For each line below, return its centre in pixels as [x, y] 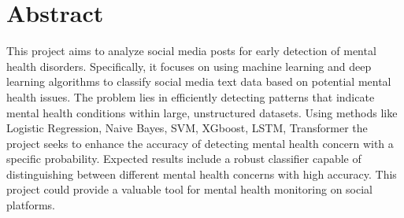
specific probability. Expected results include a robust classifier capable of [184, 159]
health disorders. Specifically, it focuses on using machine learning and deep [189, 66]
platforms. [31, 205]
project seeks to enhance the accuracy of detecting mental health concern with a [200, 143]
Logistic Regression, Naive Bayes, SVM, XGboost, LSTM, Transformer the [187, 128]
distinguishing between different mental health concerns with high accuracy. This [202, 174]
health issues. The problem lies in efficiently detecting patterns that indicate [191, 96]
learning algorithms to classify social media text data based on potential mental [199, 81]
